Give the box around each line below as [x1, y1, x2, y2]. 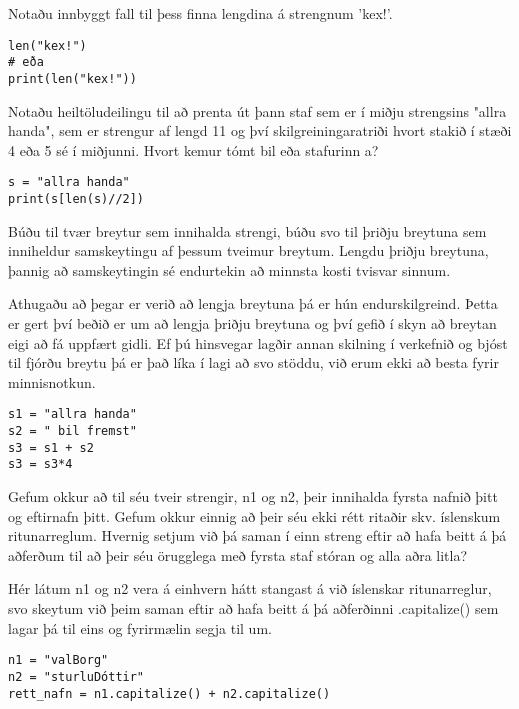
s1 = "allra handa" [8, 407, 137, 422]
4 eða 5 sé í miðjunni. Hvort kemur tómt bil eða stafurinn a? [8, 139, 379, 160]
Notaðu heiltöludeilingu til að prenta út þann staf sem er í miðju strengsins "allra [8, 100, 507, 121]
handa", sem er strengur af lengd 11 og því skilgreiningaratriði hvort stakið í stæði [8, 120, 512, 141]
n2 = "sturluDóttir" [8, 669, 145, 684]
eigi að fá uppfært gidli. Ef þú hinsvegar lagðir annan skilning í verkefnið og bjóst [8, 332, 508, 353]
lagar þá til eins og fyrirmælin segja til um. [8, 617, 272, 638]
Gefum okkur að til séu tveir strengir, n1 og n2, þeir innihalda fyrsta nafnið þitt [8, 486, 498, 507]
